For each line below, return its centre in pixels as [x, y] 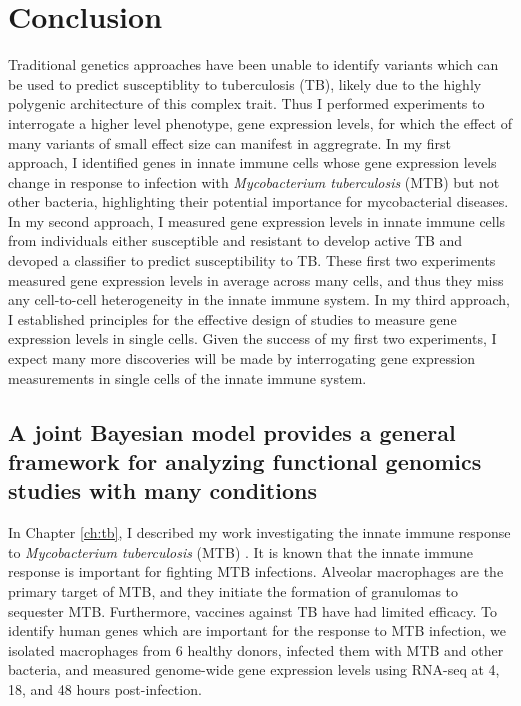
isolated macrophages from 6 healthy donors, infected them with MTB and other [256, 649]
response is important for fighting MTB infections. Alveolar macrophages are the [256, 571]
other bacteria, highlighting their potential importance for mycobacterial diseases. [258, 201]
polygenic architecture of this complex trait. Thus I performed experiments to [246, 103]
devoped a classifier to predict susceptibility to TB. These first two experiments [252, 260]
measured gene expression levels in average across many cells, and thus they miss [256, 279]
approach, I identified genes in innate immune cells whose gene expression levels [252, 162]
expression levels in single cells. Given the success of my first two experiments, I [252, 338]
